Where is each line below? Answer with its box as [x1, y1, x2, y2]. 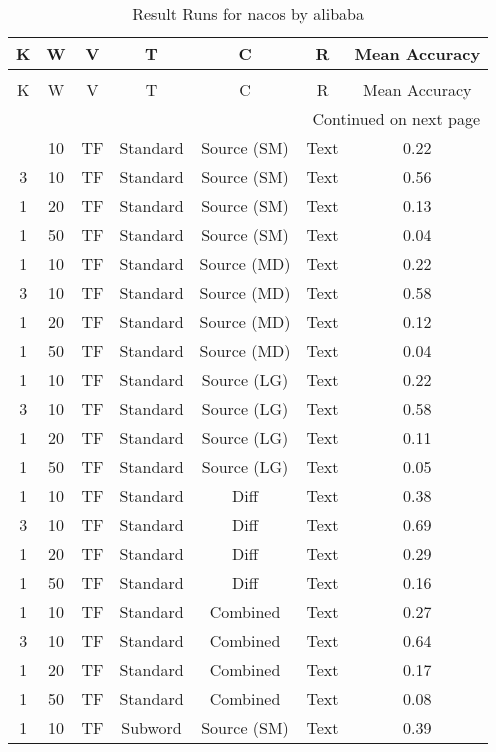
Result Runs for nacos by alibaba [132, 2, 364, 25]
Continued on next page [312, 107, 481, 130]
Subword [121, 716, 182, 739]
